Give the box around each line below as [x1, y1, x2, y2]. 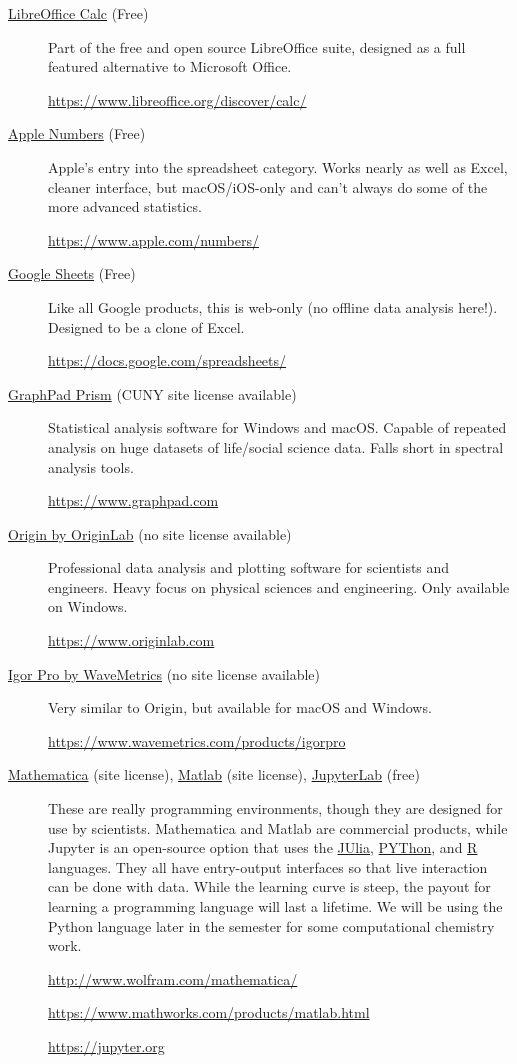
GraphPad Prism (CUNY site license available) [8, 383, 297, 404]
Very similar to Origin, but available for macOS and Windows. [48, 697, 432, 718]
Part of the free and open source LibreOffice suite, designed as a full [48, 36, 466, 57]
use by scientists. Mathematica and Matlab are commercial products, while [48, 817, 508, 838]
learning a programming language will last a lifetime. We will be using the [48, 896, 503, 916]
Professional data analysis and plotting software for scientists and [48, 557, 450, 578]
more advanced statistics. [48, 196, 202, 217]
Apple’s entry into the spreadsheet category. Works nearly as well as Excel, [48, 156, 508, 177]
